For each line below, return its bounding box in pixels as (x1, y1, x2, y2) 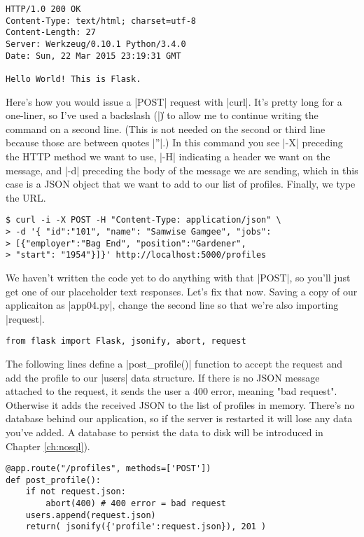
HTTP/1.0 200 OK (6, 4, 81, 14)
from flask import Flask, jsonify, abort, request (6, 336, 246, 347)
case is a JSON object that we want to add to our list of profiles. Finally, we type (6, 176, 356, 191)
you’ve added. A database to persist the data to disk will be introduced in (6, 424, 323, 439)
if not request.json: (25, 487, 126, 497)
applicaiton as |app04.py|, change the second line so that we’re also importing (6, 298, 339, 312)
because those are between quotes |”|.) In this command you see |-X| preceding (6, 135, 343, 150)
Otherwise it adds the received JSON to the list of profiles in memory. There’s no (6, 397, 355, 412)
